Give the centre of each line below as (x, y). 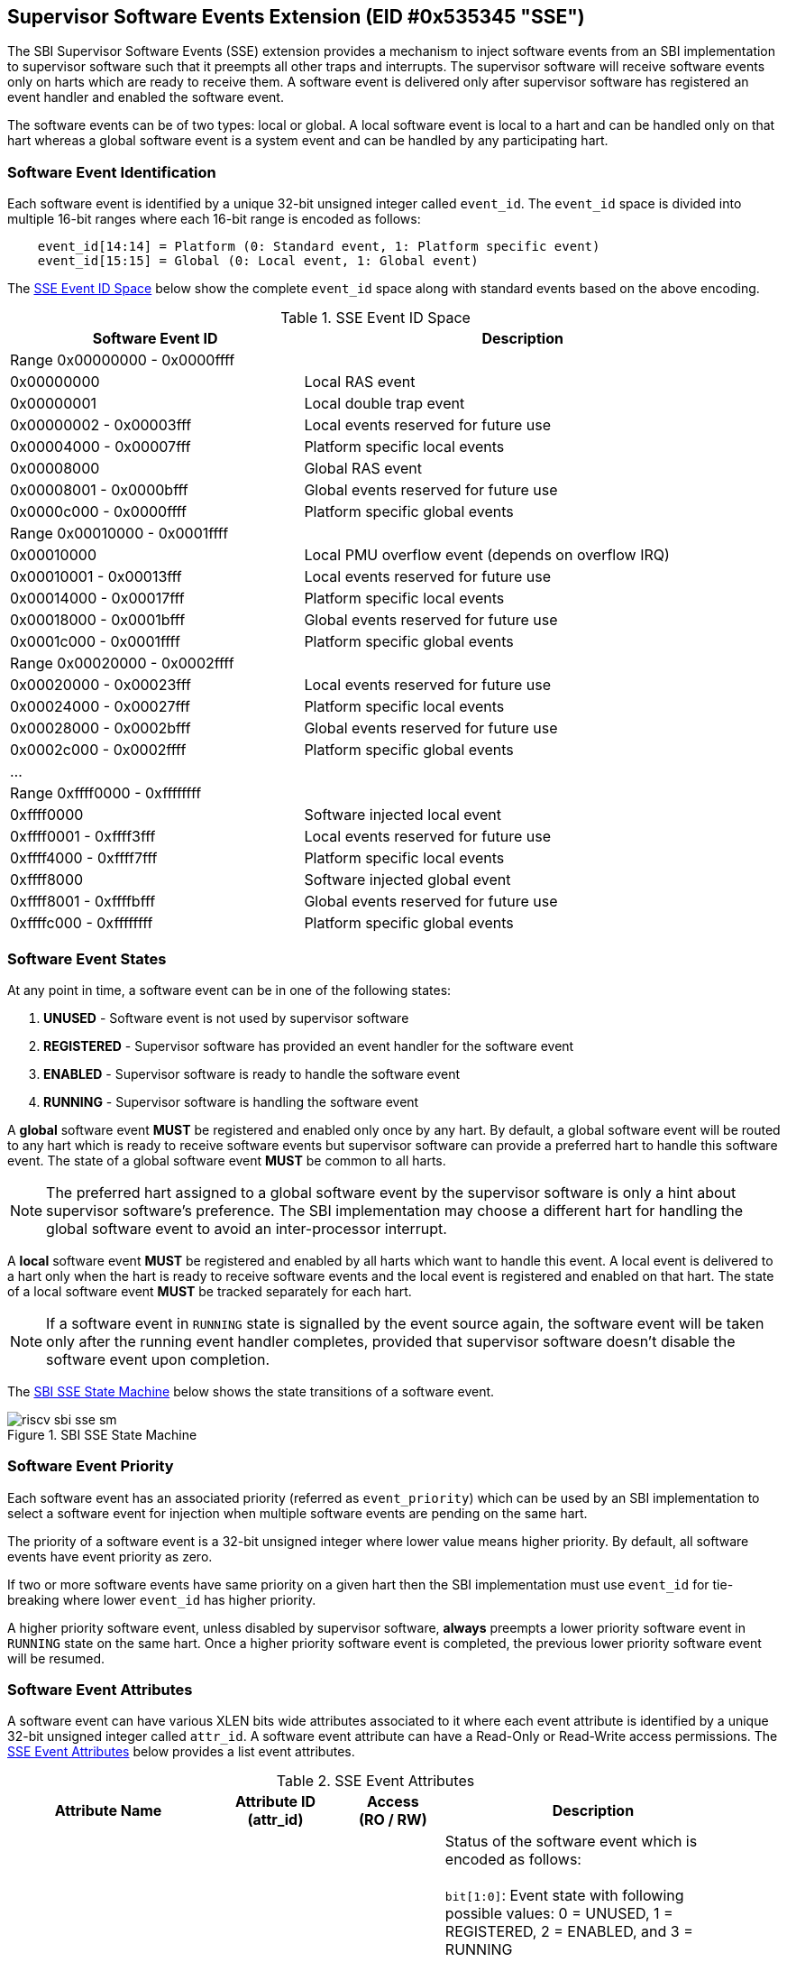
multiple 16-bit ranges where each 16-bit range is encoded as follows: (214, 219)
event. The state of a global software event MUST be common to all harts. (227, 1160)
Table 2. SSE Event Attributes (375, 1781)
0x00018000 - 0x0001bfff (98, 620)
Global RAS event (363, 469)
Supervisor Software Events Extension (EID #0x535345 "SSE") (296, 17)
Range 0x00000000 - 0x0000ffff (123, 360)
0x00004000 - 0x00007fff (101, 447)
